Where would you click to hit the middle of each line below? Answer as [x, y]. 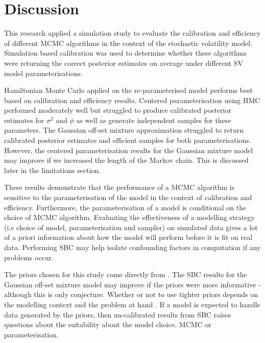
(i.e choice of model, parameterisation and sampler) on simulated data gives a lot [131, 227]
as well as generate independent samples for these [154, 120]
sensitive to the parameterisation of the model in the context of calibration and [128, 197]
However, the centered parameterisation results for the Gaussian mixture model [129, 150]
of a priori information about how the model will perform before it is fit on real [128, 237]
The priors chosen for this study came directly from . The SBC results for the [126, 274]
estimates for [24, 120]
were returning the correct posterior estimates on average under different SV [124, 63]
